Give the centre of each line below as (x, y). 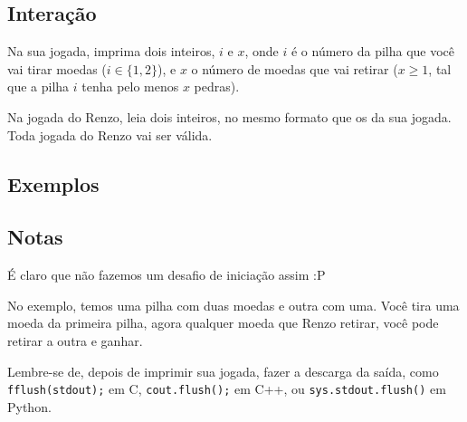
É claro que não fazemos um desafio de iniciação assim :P (167, 275)
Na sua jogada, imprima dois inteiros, (111, 51)
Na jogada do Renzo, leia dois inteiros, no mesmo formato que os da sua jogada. (229, 116)
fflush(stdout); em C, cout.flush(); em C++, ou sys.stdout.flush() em (227, 389)
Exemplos (53, 183)
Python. (29, 406)
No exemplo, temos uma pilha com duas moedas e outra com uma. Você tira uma (233, 305)
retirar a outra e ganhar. (75, 340)
